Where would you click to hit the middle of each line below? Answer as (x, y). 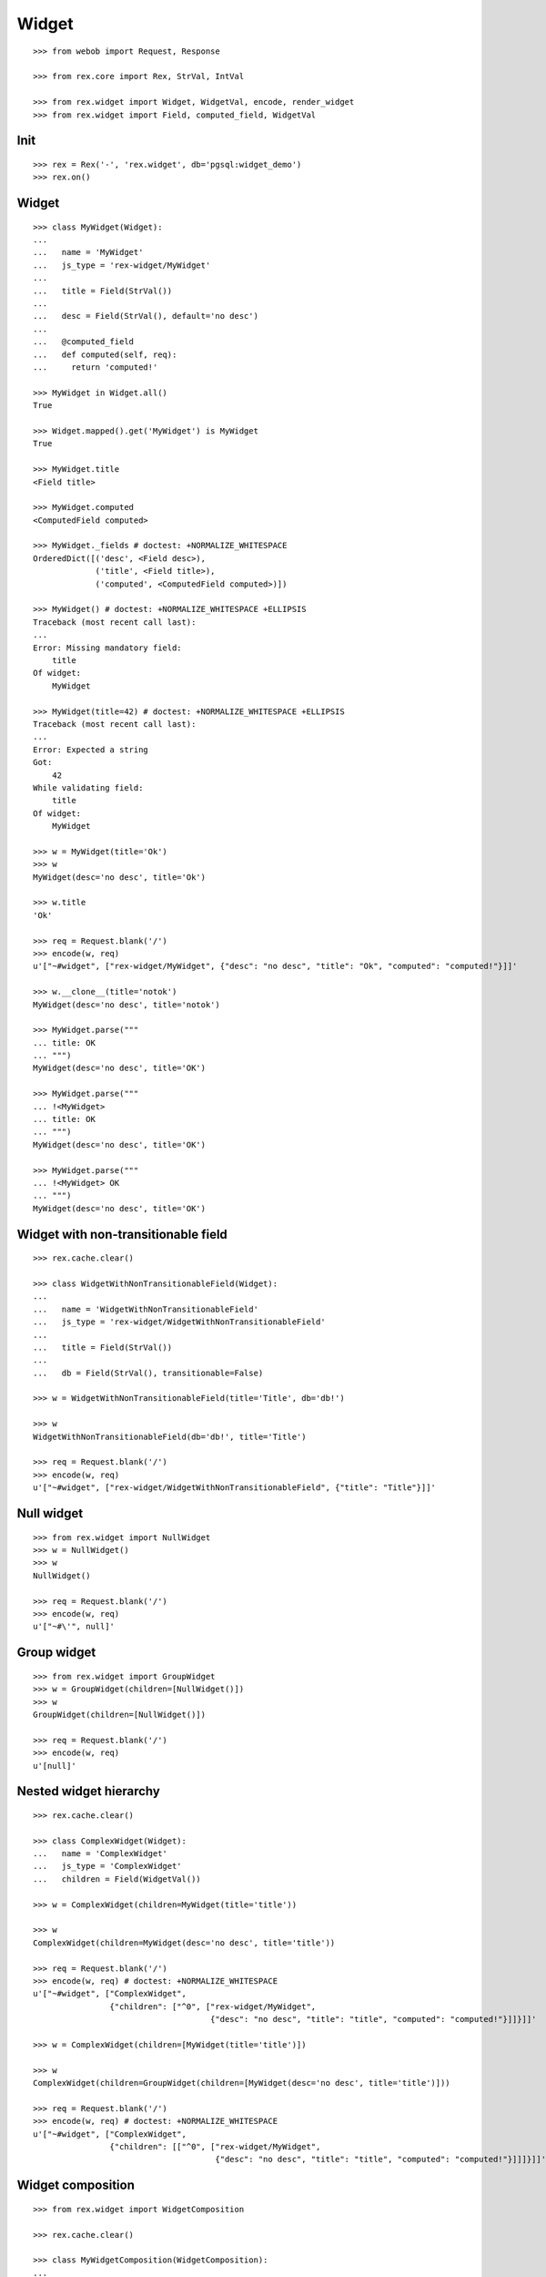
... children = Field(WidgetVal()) (117, 1879)
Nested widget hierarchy (89, 1791)
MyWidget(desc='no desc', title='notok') (126, 1005)
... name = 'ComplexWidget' (101, 1854)
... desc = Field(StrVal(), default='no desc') (146, 316)
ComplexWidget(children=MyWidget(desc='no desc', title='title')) (184, 1943)
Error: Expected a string (91, 750)
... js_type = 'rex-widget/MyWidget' (122, 265)
